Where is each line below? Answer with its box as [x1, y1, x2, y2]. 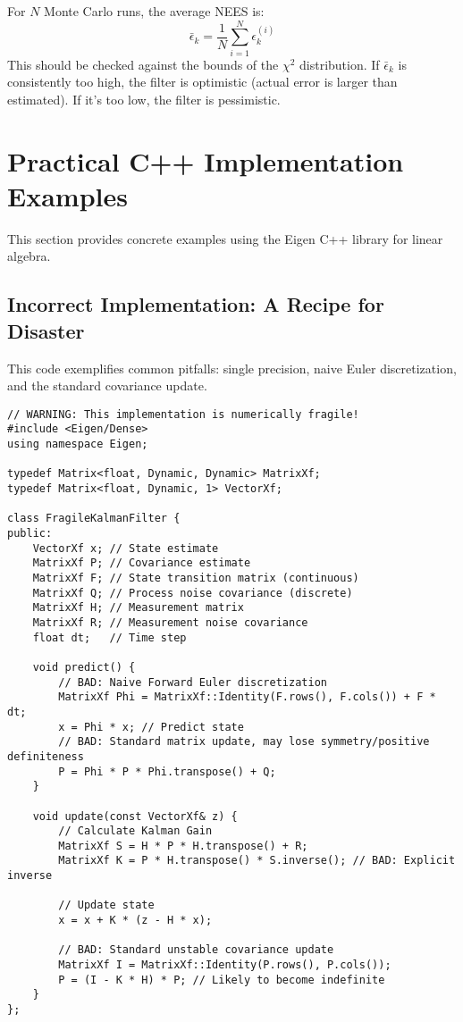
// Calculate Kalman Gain [58, 825, 213, 838]
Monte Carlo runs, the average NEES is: [44, 2, 265, 20]
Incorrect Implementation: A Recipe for [7, 290, 384, 318]
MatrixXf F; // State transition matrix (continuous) [32, 572, 359, 584]
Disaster [7, 316, 85, 344]
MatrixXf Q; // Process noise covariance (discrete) [32, 586, 353, 599]
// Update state [58, 899, 155, 912]
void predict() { [32, 660, 136, 674]
